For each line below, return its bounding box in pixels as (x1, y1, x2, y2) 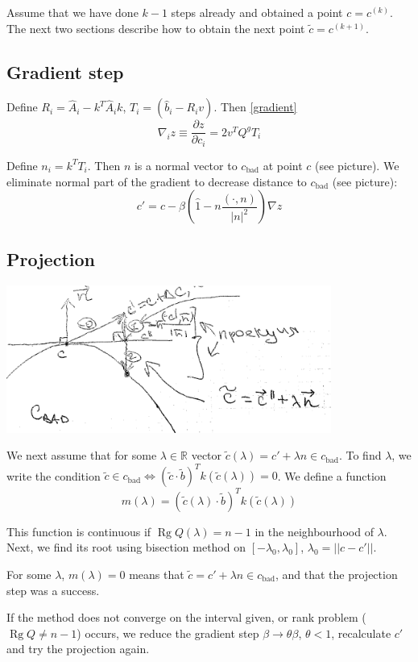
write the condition (6, 467, 101, 484)
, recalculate (331, 624, 391, 641)
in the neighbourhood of (255, 523, 374, 539)
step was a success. (6, 581, 100, 598)
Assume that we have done (6, 4, 139, 20)
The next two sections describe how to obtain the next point (6, 19, 305, 36)
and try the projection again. (6, 640, 150, 657)
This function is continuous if (6, 523, 151, 539)
